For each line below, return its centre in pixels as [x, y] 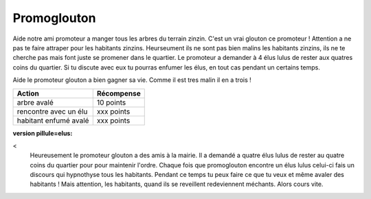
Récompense [119, 93]
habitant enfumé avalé [53, 121]
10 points [111, 102]
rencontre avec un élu [52, 112]
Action [28, 93]
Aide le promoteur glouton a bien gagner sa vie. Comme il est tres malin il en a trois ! [132, 80]
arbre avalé [35, 102]
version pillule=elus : [43, 133]
